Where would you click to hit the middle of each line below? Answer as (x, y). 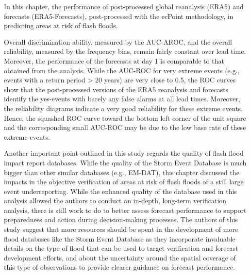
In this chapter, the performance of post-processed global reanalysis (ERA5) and (124, 6)
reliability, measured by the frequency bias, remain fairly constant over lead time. (125, 51)
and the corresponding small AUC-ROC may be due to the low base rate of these (125, 127)
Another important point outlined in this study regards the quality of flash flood (124, 153)
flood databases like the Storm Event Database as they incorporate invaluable (120, 238)
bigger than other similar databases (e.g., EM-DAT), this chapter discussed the (122, 172)
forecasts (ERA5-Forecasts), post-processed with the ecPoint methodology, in (119, 16)
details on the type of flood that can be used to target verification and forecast (121, 248)
